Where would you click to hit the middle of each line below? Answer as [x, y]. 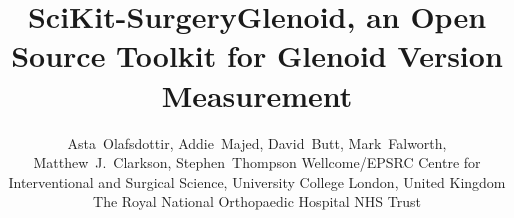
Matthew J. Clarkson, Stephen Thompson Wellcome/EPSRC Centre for [257, 162]
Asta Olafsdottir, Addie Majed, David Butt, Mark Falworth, [257, 142]
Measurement [257, 94]
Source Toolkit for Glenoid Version [257, 55]
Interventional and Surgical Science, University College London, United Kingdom [257, 181]
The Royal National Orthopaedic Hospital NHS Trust [257, 201]
